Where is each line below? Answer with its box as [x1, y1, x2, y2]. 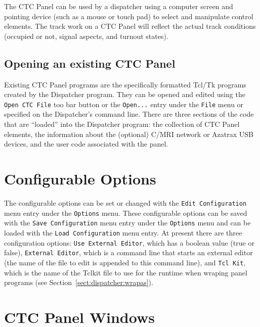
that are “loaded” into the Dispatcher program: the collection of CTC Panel [4, 119, 240, 129]
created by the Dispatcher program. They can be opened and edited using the [4, 89, 245, 100]
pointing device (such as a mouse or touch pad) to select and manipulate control [4, 11, 253, 21]
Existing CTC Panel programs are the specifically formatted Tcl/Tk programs [4, 79, 246, 89]
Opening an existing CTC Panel [4, 55, 176, 71]
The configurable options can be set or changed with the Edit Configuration [4, 197, 247, 208]
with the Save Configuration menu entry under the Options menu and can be [4, 217, 251, 228]
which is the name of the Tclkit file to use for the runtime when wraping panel [4, 267, 247, 277]
